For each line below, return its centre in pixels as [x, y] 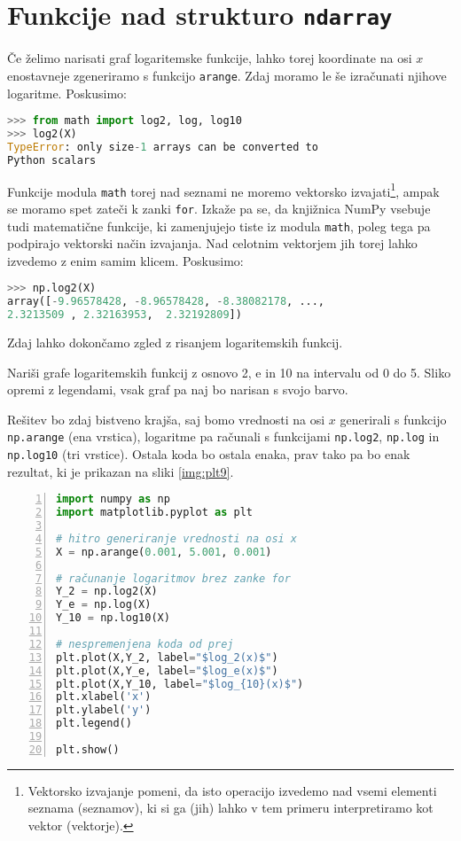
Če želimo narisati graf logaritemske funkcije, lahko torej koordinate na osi [210, 58]
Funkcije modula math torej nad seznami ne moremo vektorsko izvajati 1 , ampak [223, 190]
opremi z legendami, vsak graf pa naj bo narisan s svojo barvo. [178, 389]
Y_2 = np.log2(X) [107, 592]
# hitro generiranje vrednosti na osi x [177, 538]
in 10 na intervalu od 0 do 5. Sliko [358, 372]
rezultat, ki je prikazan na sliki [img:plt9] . [121, 471]
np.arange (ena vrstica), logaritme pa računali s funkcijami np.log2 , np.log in [223, 436]
